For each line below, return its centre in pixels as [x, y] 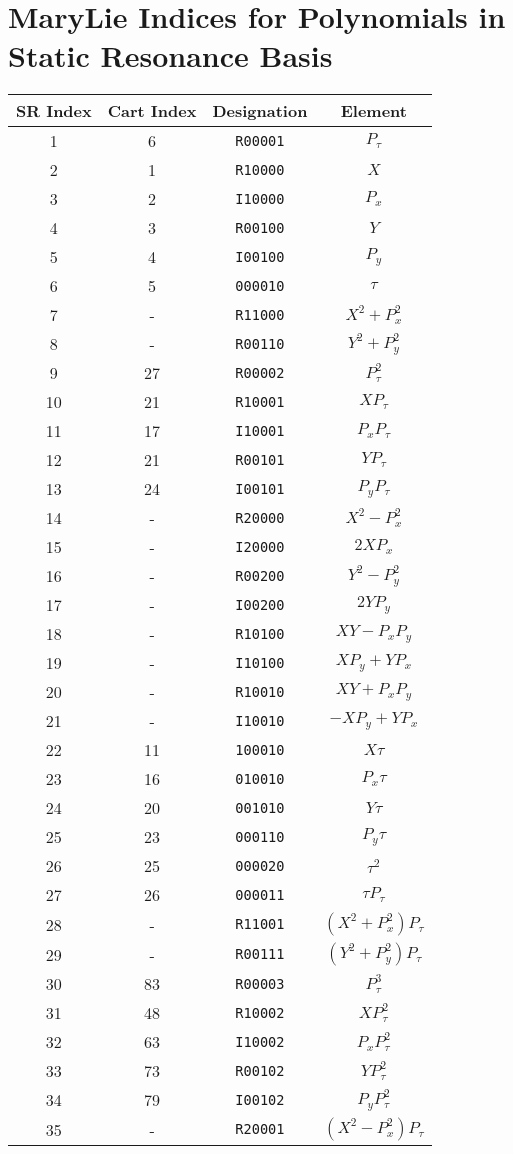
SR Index [54, 111]
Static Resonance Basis [170, 55]
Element [373, 111]
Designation [260, 111]
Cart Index [152, 111]
